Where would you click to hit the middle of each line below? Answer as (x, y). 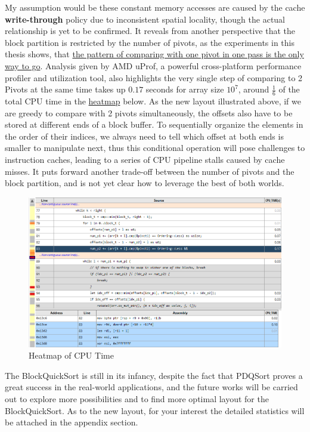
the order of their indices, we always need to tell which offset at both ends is (144, 136)
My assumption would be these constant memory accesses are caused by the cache (155, 7)
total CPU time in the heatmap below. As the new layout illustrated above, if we (153, 101)
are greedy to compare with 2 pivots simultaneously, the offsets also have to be (149, 112)
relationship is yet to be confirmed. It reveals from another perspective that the (150, 31)
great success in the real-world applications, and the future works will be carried (151, 387)
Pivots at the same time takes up (65, 89)
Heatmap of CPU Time (71, 355)
